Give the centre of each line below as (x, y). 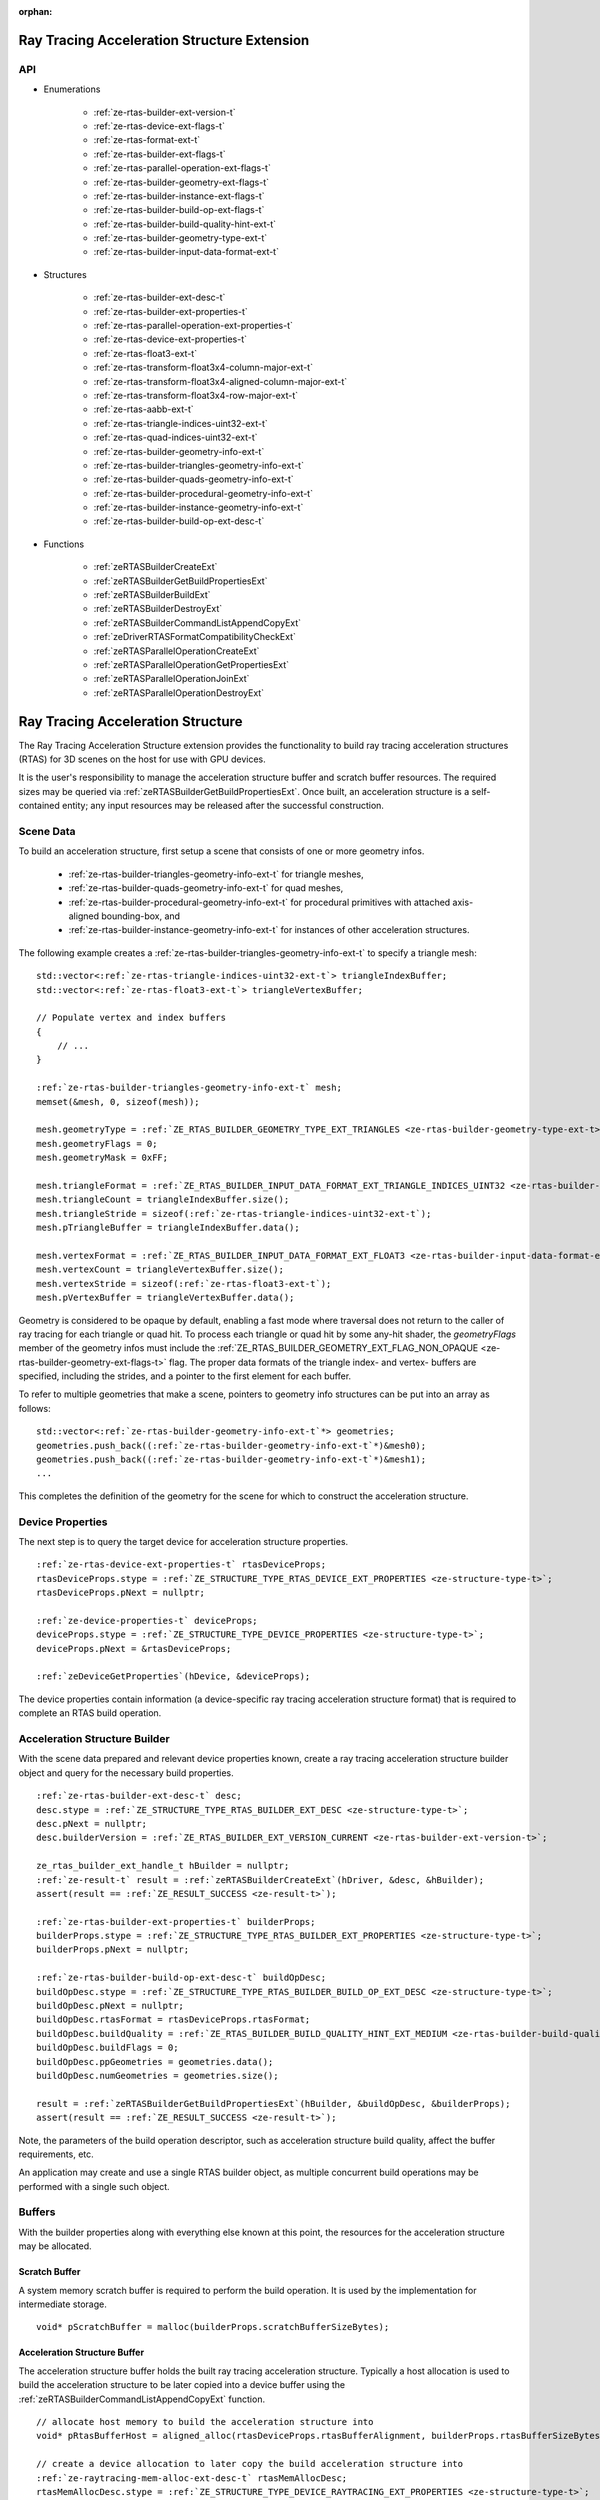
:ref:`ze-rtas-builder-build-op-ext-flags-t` (179, 210)
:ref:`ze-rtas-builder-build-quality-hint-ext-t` (185, 224)
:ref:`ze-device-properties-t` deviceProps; (147, 1620)
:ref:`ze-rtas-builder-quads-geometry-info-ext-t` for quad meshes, (206, 888)
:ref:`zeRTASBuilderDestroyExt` (158, 609)
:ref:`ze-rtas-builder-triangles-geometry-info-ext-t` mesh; (189, 1088)
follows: (34, 1408)
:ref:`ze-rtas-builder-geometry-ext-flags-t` (181, 182)
